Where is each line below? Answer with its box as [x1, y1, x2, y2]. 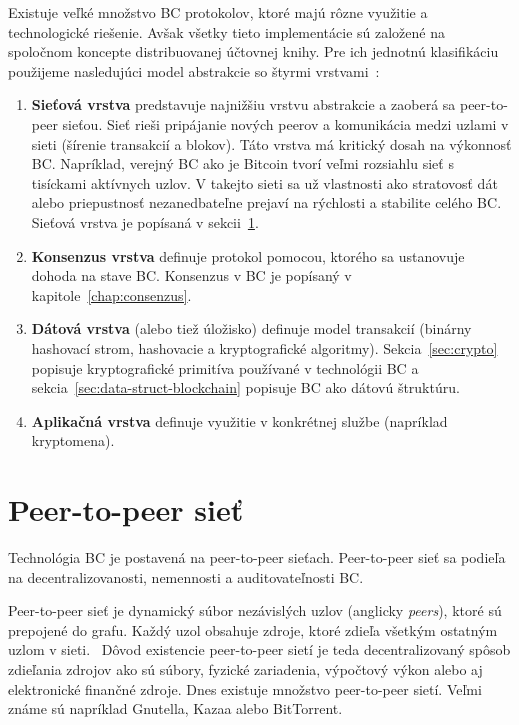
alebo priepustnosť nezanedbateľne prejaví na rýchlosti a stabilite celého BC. [31, 192, 502, 213]
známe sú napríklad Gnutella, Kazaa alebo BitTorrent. [8, 698, 343, 719]
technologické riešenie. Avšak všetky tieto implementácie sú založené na [8, 21, 445, 42]
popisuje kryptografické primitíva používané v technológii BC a [31, 357, 419, 378]
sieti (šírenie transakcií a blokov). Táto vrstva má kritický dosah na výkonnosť [31, 133, 512, 154]
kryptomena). [31, 430, 115, 451]
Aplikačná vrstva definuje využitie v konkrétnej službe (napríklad [31, 410, 448, 431]
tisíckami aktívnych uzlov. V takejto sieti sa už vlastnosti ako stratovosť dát [31, 172, 498, 193]
